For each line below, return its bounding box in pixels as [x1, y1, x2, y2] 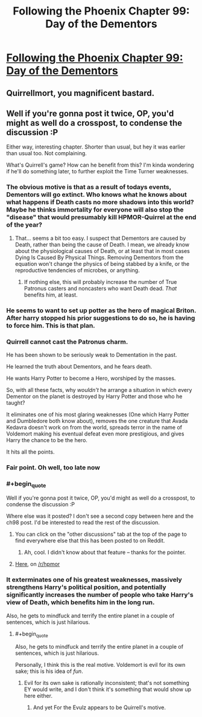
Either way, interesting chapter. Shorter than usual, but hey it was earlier [6, 143, 186, 150]
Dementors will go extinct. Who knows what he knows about [6, 190, 187, 199]
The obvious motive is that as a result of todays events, [6, 183, 172, 191]
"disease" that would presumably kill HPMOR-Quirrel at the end [6, 213, 197, 222]
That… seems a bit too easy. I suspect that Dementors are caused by [14, 234, 186, 242]
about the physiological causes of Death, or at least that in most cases [14, 247, 190, 254]
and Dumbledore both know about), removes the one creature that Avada [6, 417, 188, 424]
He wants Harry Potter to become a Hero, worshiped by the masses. [6, 375, 176, 382]
